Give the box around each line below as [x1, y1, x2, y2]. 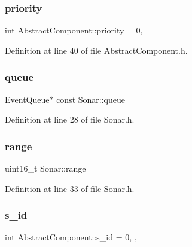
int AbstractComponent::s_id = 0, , [5, 231, 137, 243]
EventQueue [5, 93, 50, 105]
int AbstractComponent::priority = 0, [5, 24, 143, 36]
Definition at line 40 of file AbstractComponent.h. [5, 44, 188, 56]
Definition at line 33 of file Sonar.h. [5, 182, 135, 194]
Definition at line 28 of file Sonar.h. [5, 113, 135, 126]
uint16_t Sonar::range [5, 162, 86, 175]
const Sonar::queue [56, 93, 126, 105]
